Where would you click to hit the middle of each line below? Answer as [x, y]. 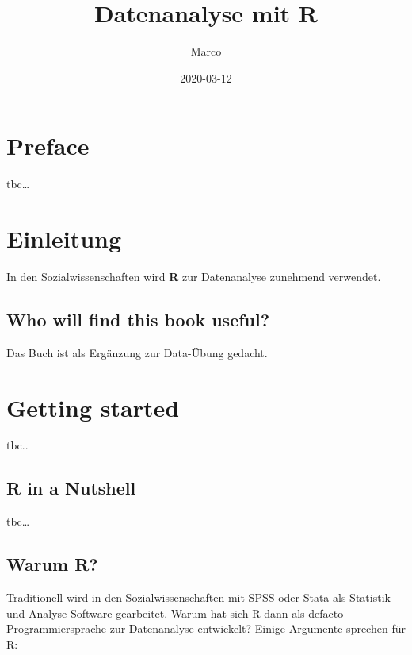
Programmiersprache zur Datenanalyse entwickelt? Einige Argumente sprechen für [206, 628]
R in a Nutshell [71, 488]
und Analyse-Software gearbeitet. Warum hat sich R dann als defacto [175, 613]
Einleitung [64, 239]
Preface [48, 146]
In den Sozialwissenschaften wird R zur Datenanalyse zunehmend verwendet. [194, 276]
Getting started [93, 407]
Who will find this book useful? [138, 319]
